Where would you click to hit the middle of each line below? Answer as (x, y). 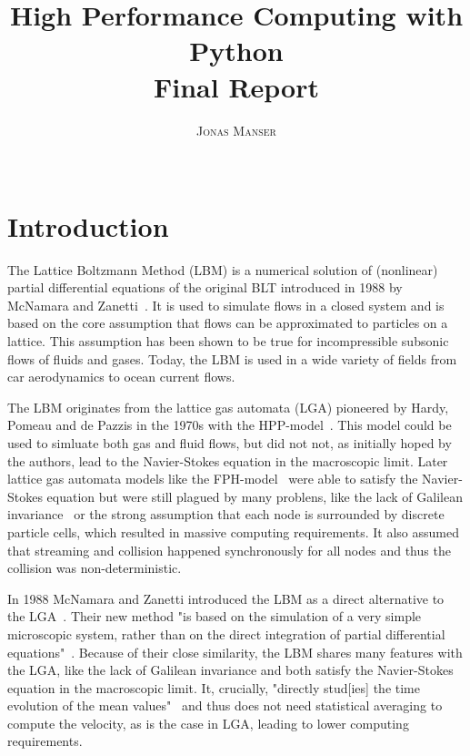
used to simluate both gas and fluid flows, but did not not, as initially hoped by (230, 442)
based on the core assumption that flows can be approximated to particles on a (228, 323)
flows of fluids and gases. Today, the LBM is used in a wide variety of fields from (232, 358)
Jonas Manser (236, 130)
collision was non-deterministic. (95, 568)
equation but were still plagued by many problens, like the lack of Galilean (255, 496)
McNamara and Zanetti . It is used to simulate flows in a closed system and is (226, 305)
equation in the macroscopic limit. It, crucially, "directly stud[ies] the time (214, 687)
